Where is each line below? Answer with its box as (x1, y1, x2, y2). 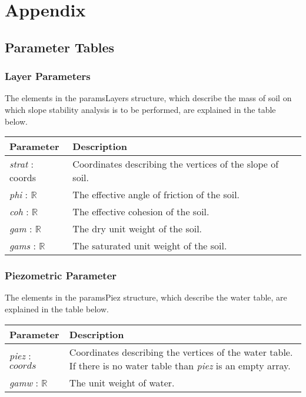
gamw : (9, 375, 39, 389)
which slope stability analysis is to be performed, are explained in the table (5, 103, 276, 115)
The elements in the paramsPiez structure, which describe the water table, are (5, 291, 287, 303)
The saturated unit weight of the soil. (72, 239, 227, 253)
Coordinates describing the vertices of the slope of (72, 157, 279, 171)
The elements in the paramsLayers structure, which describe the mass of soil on (5, 92, 292, 104)
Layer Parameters (5, 69, 91, 84)
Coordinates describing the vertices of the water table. (69, 345, 293, 359)
